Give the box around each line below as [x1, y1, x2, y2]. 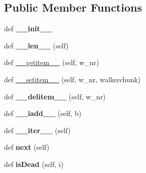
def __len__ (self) [4, 40, 69, 50]
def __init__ [4, 23, 52, 34]
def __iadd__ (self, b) [4, 108, 82, 119]
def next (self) [4, 142, 49, 152]
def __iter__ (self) [4, 125, 71, 135]
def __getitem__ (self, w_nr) [4, 57, 99, 68]
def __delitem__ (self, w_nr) [4, 91, 106, 101]
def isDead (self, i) [4, 158, 64, 169]
